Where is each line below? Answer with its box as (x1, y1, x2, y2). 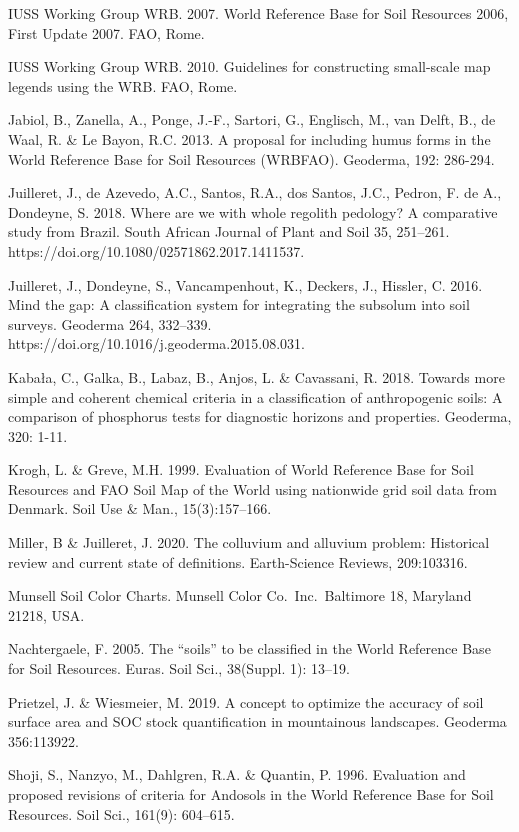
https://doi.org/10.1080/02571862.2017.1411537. (8, 240, 305, 261)
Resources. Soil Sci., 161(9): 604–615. (8, 803, 235, 824)
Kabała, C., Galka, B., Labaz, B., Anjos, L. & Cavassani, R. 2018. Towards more (8, 366, 505, 387)
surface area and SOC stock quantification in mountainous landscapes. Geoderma (8, 711, 507, 732)
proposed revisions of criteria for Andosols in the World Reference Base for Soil (8, 784, 494, 804)
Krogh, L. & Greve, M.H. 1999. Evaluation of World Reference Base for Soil (8, 459, 474, 480)
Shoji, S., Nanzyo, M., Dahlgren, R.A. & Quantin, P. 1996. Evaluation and (8, 764, 466, 785)
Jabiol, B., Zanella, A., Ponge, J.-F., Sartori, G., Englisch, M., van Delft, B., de (8, 109, 496, 130)
